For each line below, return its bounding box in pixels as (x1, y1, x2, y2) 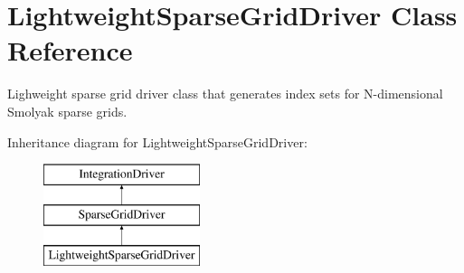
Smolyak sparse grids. (7, 101, 128, 120)
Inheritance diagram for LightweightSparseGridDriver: (7, 132, 308, 151)
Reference (7, 32, 133, 69)
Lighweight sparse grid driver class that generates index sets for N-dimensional (7, 84, 443, 103)
